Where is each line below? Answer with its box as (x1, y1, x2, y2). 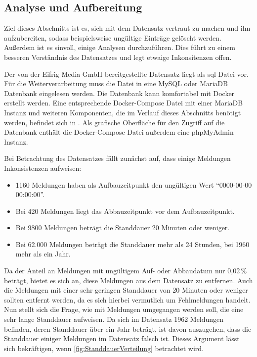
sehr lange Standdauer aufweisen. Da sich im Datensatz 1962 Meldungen (4, 314, 224, 324)
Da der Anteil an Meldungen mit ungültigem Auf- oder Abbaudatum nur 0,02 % (4, 265, 247, 276)
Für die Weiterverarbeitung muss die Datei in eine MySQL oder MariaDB (4, 78, 228, 89)
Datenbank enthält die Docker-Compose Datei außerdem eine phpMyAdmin (4, 127, 234, 137)
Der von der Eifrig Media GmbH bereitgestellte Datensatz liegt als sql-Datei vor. (4, 68, 249, 79)
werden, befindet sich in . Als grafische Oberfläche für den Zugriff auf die (4, 117, 225, 127)
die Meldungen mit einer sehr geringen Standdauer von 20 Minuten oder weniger (4, 285, 248, 295)
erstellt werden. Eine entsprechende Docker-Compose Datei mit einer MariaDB (4, 98, 243, 108)
